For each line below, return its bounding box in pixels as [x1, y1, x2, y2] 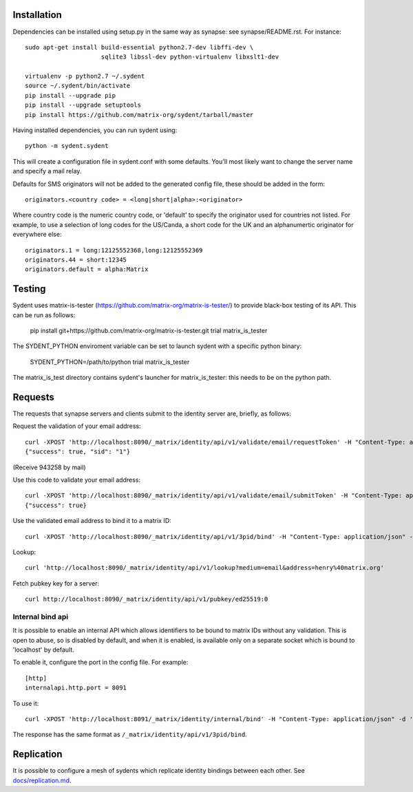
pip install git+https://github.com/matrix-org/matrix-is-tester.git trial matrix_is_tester [30, 327, 268, 335]
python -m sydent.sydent [25, 142, 109, 150]
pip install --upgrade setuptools [25, 101, 141, 109]
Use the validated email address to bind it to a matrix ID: [12, 517, 171, 525]
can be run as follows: [12, 310, 76, 319]
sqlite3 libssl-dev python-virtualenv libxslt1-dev [100, 53, 279, 61]
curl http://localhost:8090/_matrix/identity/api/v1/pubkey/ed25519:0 [25, 595, 268, 603]
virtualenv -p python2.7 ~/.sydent [25, 72, 145, 81]
